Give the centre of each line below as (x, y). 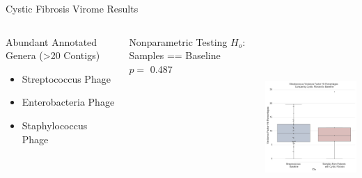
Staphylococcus (55, 125)
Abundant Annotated (52, 41)
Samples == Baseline (175, 55)
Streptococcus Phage (66, 78)
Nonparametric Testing (178, 41)
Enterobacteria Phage (68, 102)
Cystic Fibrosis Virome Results (72, 8)
